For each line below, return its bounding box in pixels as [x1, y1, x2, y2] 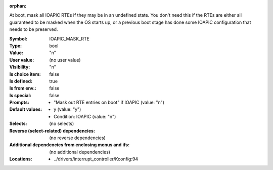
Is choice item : [9, 71, 41, 77]
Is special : [9, 92, 31, 98]
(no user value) [49, 57, 81, 63]
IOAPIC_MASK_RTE [49, 35, 89, 41]
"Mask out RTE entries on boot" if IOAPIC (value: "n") [54, 99, 164, 106]
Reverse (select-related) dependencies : [9, 127, 96, 134]
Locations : [9, 156, 32, 162]
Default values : [9, 106, 42, 112]
